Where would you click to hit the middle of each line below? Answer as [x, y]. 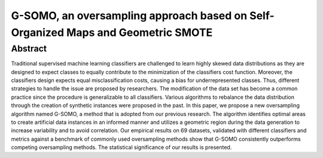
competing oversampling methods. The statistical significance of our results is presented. [121, 147]
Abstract [29, 48]
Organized [38, 32]
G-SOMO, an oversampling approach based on [129, 16]
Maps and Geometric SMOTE [139, 32]
